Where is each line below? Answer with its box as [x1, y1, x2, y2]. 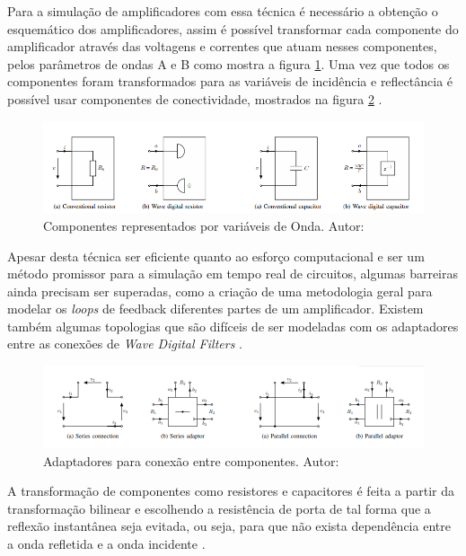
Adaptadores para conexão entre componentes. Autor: [43, 451, 339, 470]
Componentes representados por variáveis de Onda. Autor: [43, 216, 365, 234]
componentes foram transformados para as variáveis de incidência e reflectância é [7, 72, 453, 91]
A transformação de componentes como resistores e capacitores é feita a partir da [7, 481, 455, 500]
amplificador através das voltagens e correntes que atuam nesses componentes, [7, 37, 437, 56]
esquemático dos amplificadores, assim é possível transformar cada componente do [7, 19, 459, 38]
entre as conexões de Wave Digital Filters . [7, 334, 242, 353]
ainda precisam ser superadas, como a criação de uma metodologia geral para [7, 281, 433, 300]
